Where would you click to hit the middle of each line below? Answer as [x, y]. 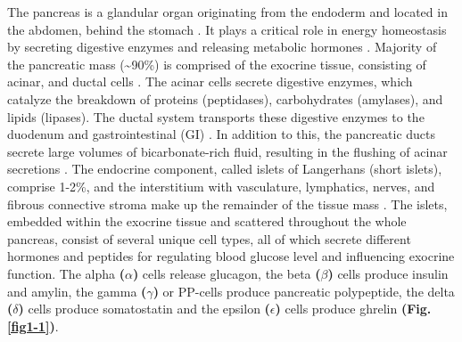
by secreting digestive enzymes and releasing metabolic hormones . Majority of [222, 47]
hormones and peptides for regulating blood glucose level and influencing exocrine [231, 256]
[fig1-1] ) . [33, 326]
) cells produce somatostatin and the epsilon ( [144, 309]
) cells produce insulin [388, 273]
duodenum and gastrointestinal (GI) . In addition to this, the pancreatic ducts [222, 134]
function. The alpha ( [66, 273]
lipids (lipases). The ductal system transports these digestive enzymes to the [216, 116]
